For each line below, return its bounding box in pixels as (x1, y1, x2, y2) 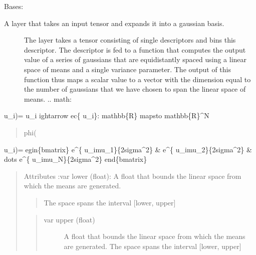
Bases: (4, 1, 24, 11)
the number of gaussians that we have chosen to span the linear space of (24, 84, 246, 94)
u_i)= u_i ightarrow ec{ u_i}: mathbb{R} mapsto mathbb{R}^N (4, 110, 209, 121)
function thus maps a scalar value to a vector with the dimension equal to (24, 74, 251, 84)
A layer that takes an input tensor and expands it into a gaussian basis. (4, 18, 224, 28)
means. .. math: (24, 93, 72, 104)
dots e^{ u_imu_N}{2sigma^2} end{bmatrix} (4, 154, 147, 164)
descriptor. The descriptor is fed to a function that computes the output (24, 44, 246, 55)
